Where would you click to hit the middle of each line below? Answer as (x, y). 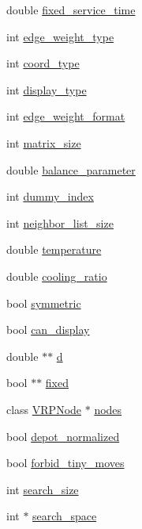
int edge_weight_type (60, 36)
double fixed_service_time (71, 10)
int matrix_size (44, 142)
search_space (65, 516)
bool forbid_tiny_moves (65, 463)
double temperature (54, 249)
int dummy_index (50, 196)
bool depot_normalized (63, 436)
